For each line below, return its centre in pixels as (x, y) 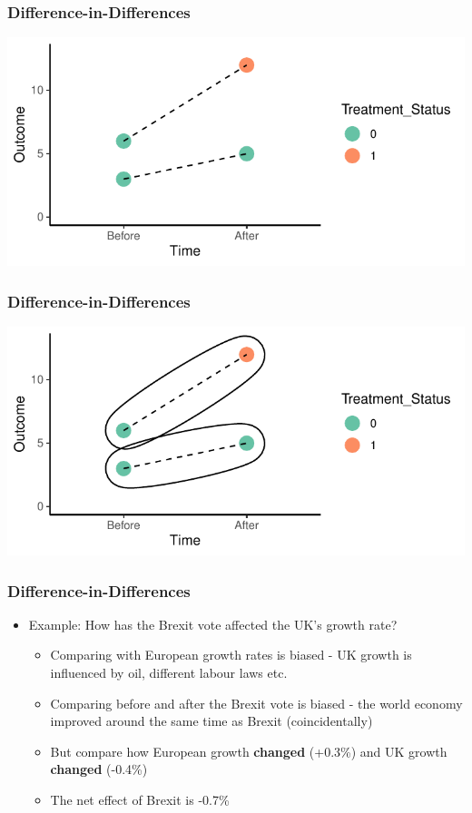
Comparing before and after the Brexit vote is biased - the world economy (256, 703)
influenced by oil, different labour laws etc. (169, 673)
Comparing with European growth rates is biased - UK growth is (231, 655)
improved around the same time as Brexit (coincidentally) (211, 721)
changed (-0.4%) (99, 769)
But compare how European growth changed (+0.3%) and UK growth (249, 751)
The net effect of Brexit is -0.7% (140, 799)
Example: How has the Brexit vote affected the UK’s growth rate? (213, 624)
